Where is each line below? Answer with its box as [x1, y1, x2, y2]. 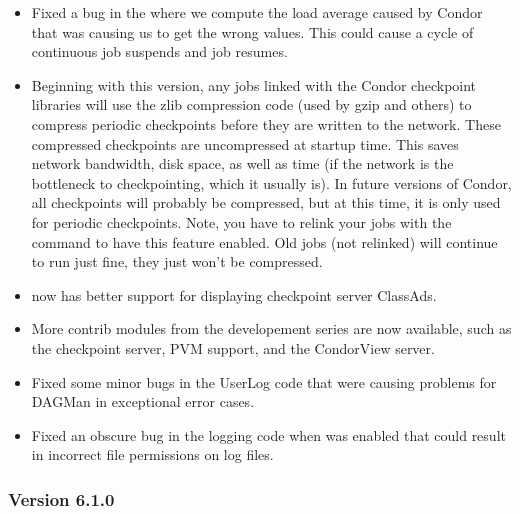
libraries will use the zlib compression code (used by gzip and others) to [31, 94, 472, 115]
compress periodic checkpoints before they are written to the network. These [31, 113, 501, 134]
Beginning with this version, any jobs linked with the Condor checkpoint [31, 74, 477, 95]
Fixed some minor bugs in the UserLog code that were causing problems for [31, 371, 497, 392]
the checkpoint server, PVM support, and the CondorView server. [31, 337, 435, 358]
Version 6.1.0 [8, 486, 115, 511]
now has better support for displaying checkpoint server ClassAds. [31, 284, 437, 305]
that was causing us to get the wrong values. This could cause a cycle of [31, 21, 474, 42]
